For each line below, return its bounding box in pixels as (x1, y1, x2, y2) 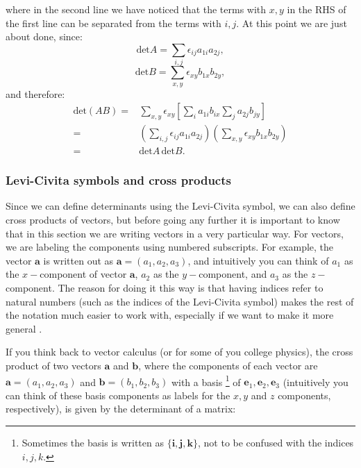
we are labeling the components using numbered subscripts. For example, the (6, 240, 334, 254)
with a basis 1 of (171, 372, 241, 389)
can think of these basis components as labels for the (6, 387, 230, 402)
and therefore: (6, 86, 65, 101)
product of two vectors (6, 358, 101, 372)
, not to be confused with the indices (197, 435, 354, 449)
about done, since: (6, 29, 83, 44)
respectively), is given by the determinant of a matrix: (6, 401, 236, 416)
